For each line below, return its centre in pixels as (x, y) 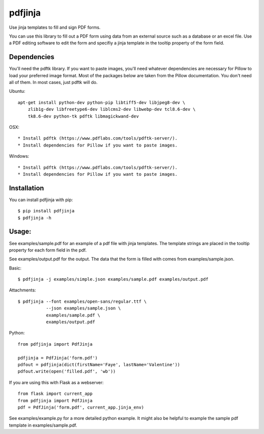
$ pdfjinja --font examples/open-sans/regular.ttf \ (82, 301)
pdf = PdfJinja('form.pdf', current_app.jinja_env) (81, 407)
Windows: (19, 156)
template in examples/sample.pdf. (43, 425)
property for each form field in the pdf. (48, 250)
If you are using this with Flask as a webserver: (56, 382)
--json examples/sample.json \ (83, 308)
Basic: (15, 268)
